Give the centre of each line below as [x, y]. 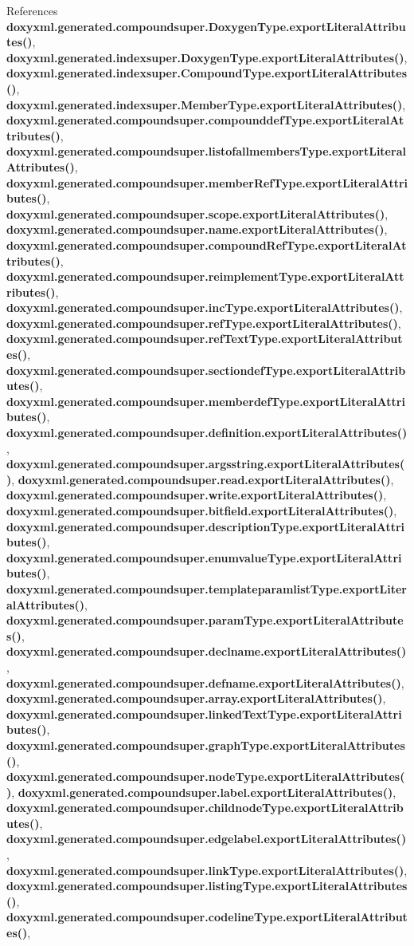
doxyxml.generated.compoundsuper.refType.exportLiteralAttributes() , [204, 323]
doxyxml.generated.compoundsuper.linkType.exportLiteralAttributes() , [207, 870]
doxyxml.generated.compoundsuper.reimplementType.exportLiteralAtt [205, 276]
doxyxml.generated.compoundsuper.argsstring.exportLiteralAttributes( [206, 464]
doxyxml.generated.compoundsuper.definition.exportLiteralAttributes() [207, 433]
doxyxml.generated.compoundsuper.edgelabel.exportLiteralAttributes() [207, 839]
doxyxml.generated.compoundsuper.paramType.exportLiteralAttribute [205, 620]
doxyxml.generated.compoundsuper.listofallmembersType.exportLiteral [206, 151]
